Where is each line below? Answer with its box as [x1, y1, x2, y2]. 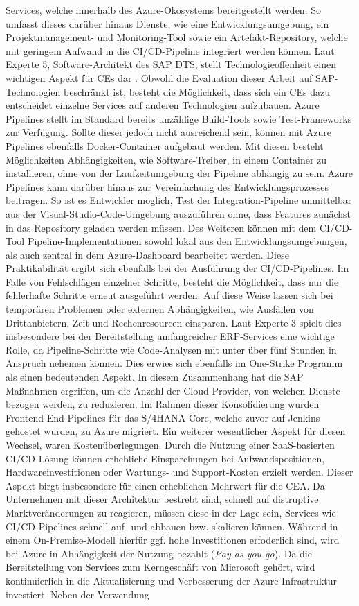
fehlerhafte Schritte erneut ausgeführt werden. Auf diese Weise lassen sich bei [6, 288, 333, 302]
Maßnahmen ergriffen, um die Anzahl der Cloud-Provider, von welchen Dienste [6, 383, 340, 397]
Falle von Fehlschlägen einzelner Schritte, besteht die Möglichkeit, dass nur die [6, 274, 339, 288]
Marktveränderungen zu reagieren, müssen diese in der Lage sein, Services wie [6, 505, 336, 519]
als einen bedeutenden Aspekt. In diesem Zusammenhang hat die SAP [6, 370, 304, 384]
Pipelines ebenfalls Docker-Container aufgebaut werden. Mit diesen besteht [6, 138, 324, 153]
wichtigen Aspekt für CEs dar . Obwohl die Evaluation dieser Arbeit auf [6, 70, 313, 85]
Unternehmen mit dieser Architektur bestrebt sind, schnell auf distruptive [6, 492, 319, 506]
